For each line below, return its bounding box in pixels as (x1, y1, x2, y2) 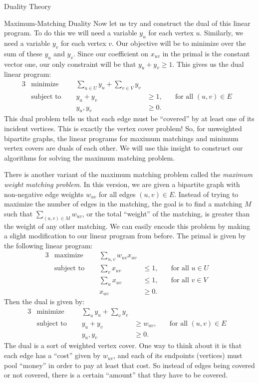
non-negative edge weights (4, 189, 84, 199)
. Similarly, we (200, 27, 244, 38)
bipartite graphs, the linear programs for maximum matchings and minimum (4, 133, 239, 143)
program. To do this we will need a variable (4, 27, 137, 38)
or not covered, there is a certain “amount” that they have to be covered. (4, 370, 228, 380)
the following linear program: (4, 240, 93, 250)
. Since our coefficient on (73, 48, 149, 58)
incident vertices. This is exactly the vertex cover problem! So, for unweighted (4, 123, 242, 134)
